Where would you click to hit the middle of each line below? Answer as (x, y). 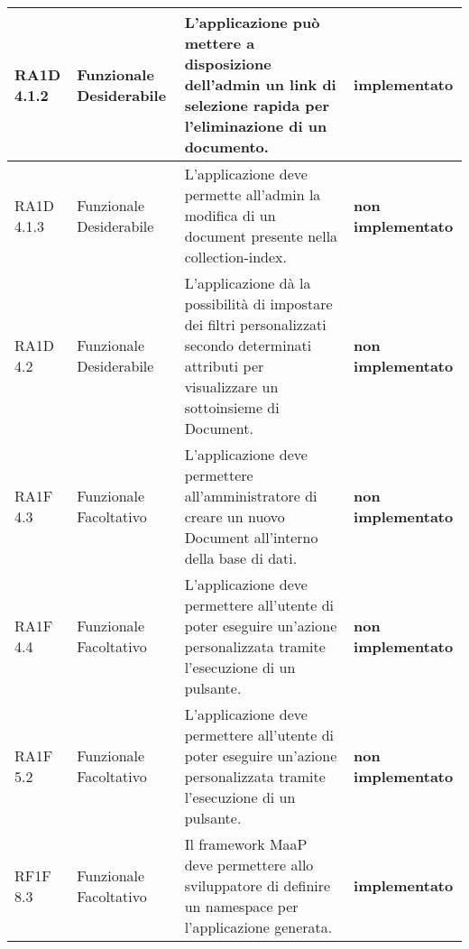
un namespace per (241, 906)
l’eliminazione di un (256, 126)
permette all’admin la (253, 194)
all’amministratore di (251, 496)
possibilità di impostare (258, 304)
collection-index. (235, 257)
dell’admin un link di (260, 84)
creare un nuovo (234, 516)
